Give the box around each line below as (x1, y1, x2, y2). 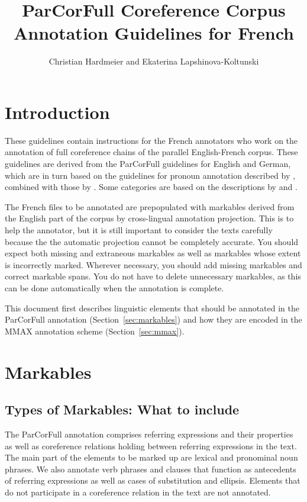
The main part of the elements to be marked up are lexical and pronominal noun (5, 451, 298, 464)
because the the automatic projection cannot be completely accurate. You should (5, 235, 299, 247)
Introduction (5, 99, 110, 124)
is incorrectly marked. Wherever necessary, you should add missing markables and (5, 258, 302, 271)
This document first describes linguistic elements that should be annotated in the (5, 301, 300, 314)
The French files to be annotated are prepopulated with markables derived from (5, 200, 295, 213)
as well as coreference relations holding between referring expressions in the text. (5, 439, 297, 452)
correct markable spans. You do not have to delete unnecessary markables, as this (5, 270, 301, 282)
